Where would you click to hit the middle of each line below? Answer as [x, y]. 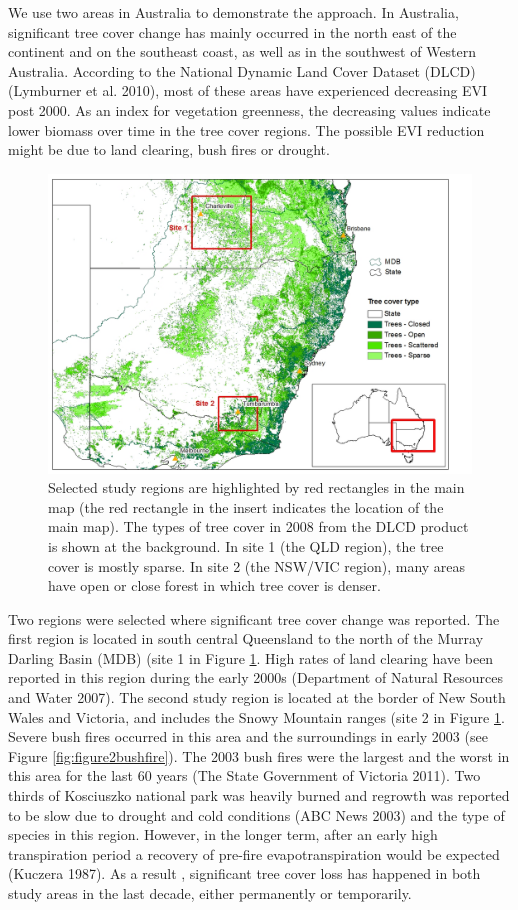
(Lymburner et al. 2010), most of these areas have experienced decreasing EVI [248, 90]
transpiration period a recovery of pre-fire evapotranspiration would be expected [254, 853]
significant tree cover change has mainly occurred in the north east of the [232, 31]
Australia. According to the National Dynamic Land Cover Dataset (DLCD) [242, 70]
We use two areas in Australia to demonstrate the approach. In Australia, [233, 12]
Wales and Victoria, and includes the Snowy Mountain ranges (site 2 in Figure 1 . [256, 716]
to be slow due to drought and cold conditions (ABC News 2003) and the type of [256, 814]
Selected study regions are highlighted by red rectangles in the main [256, 487]
